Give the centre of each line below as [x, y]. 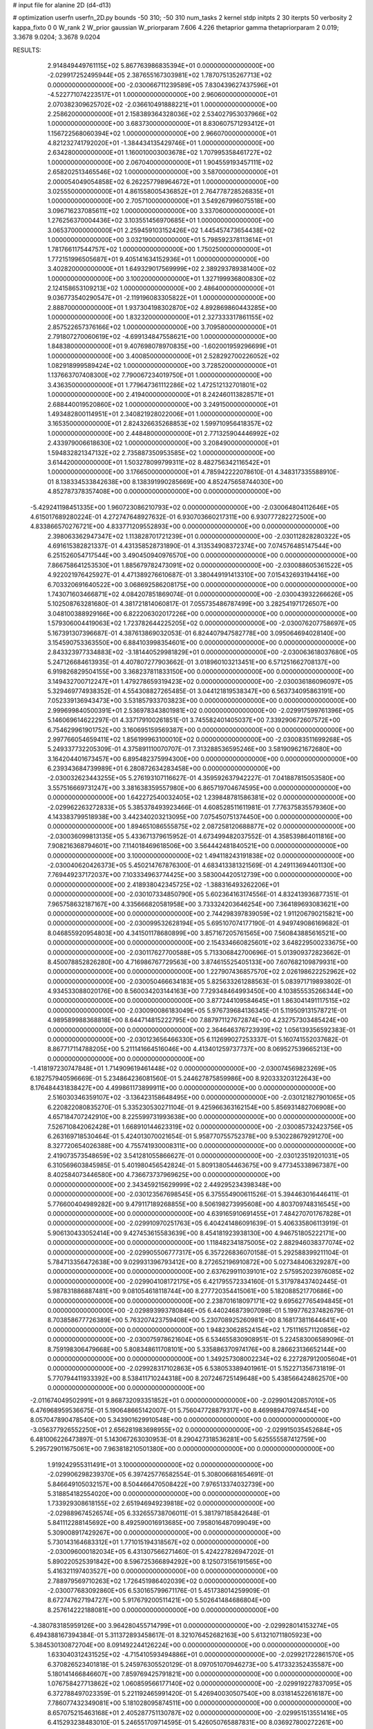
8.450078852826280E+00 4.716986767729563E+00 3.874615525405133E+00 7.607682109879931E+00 [198, 962]
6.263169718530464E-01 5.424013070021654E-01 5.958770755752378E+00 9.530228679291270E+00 [195, 1136]
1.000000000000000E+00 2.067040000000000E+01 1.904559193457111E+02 [160, 162]
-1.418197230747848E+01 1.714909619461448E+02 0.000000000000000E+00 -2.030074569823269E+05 [183, 1069]
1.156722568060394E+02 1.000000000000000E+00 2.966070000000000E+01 [162, 133]
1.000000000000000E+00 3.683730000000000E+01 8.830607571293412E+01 [161, 124]
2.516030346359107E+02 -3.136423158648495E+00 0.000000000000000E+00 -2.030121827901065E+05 [201, 1098]
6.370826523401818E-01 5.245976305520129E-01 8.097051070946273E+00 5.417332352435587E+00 [195, 1664]
